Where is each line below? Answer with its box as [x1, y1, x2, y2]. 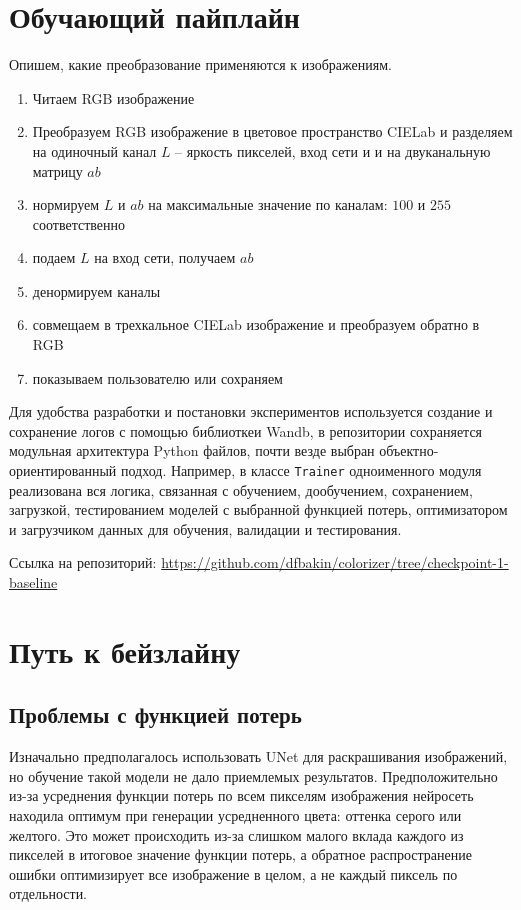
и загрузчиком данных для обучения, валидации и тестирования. [9, 518, 402, 539]
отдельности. [9, 883, 88, 904]
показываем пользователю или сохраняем [32, 367, 283, 388]
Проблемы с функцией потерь [9, 699, 302, 730]
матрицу [32, 160, 83, 181]
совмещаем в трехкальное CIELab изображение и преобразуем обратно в [32, 314, 480, 335]
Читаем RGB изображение [32, 87, 195, 108]
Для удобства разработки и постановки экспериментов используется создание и [9, 401, 493, 422]
